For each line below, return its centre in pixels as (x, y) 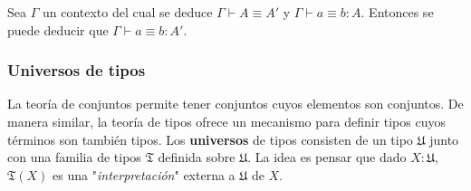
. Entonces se (397, 12)
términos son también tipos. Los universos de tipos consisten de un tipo (210, 139)
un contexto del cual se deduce (127, 12)
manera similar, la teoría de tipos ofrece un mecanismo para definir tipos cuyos (226, 121)
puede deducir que (58, 29)
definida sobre (197, 157)
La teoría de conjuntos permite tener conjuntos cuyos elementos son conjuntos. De (235, 104)
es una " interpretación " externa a (144, 174)
